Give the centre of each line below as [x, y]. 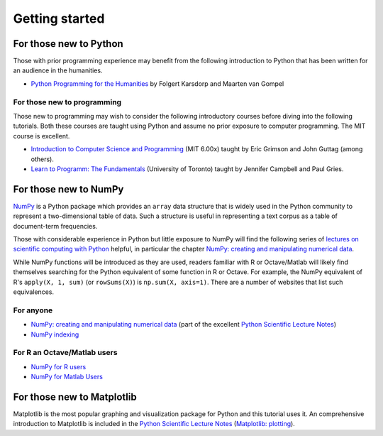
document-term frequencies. [55, 226]
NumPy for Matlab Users [67, 377]
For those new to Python [68, 44]
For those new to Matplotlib [75, 397]
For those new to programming [67, 102]
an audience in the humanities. [58, 70]
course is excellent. [41, 136]
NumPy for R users [59, 366]
